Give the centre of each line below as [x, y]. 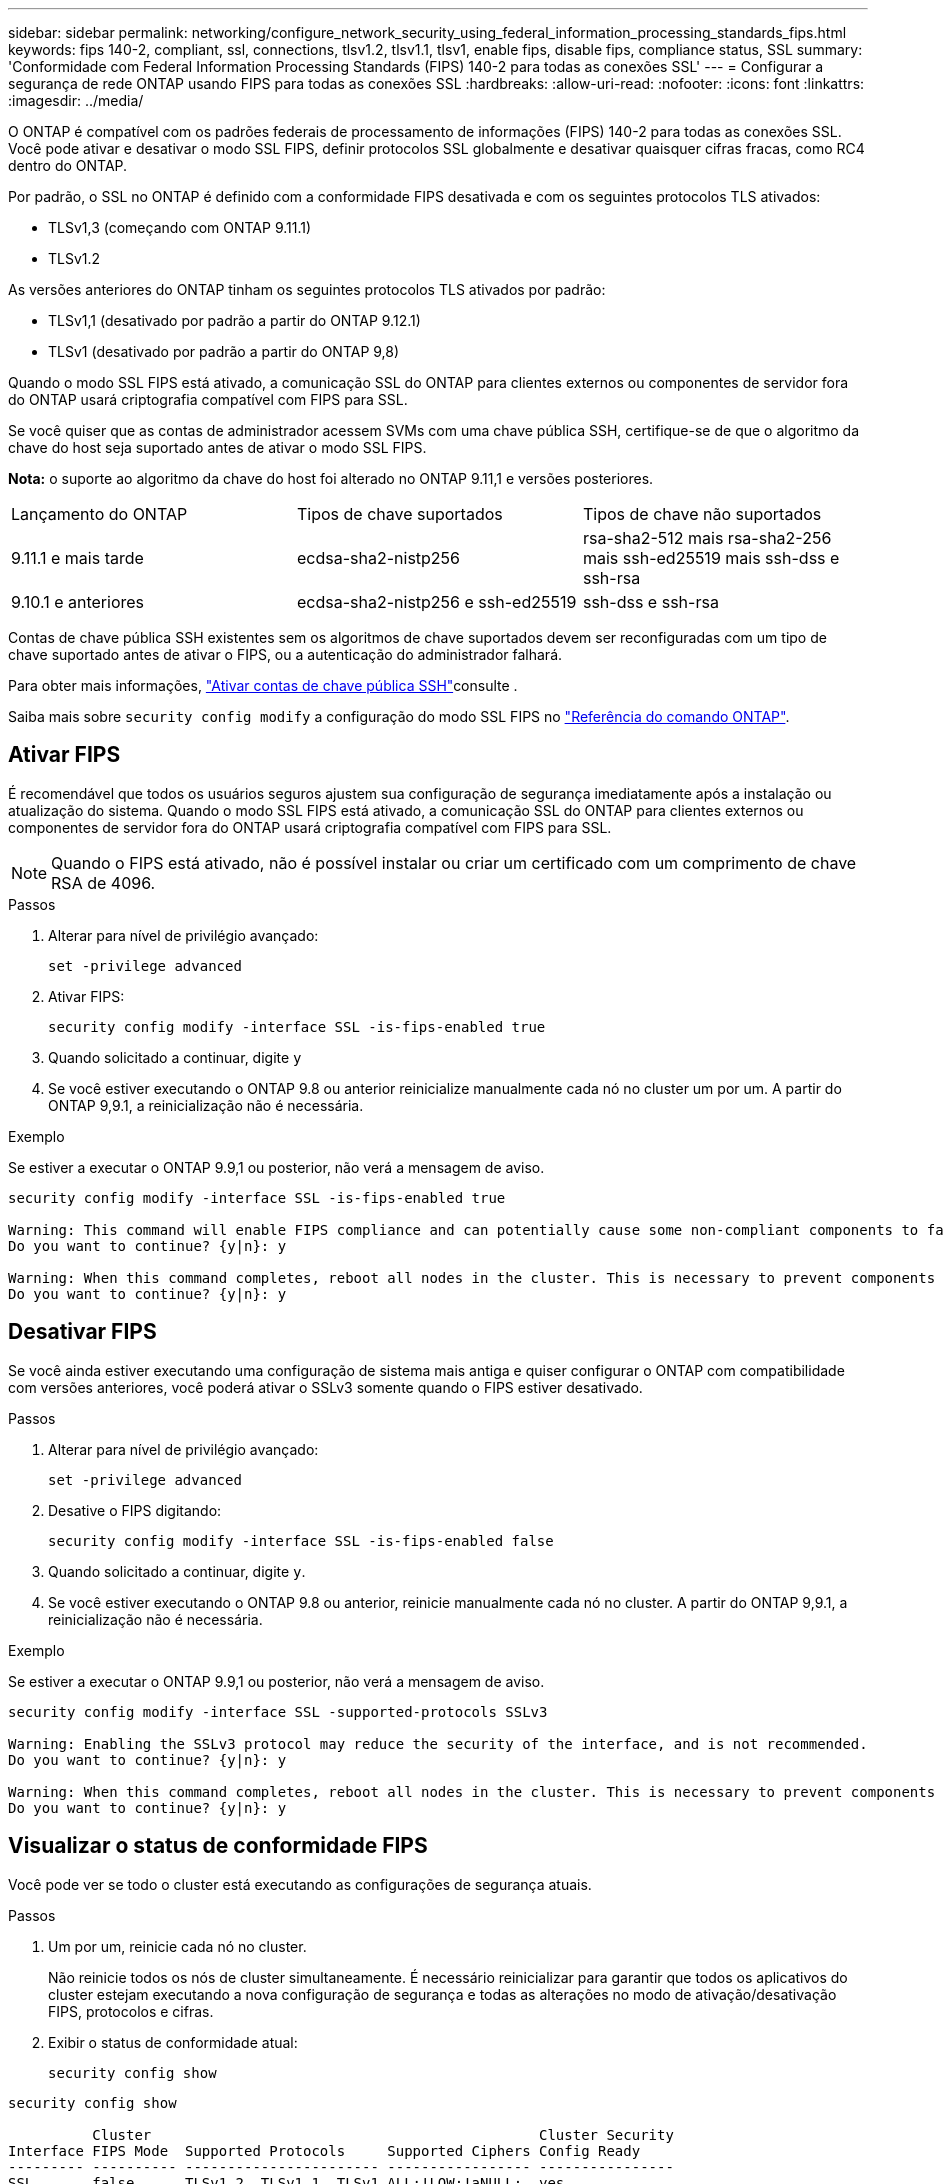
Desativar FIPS [82, 1332]
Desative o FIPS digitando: [135, 1510]
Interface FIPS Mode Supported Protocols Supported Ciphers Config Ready [324, 2150]
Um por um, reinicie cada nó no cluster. [177, 1946]
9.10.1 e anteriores [78, 602]
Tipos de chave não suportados [702, 514]
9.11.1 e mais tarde [77, 558]
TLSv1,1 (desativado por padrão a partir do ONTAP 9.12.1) [234, 320]
